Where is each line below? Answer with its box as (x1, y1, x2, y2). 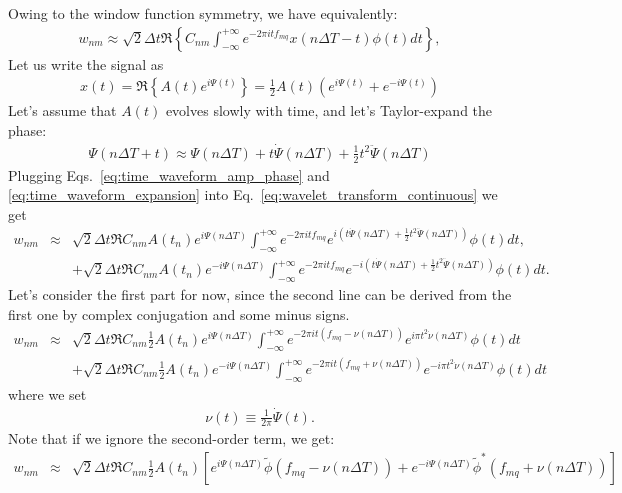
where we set (8, 383, 87, 404)
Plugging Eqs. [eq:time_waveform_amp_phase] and (8, 164, 330, 185)
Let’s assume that (8, 100, 117, 121)
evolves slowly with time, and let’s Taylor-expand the (165, 100, 493, 121)
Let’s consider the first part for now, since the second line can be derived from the (8, 283, 512, 304)
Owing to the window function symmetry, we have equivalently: (8, 3, 398, 23)
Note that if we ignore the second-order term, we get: (8, 428, 335, 449)
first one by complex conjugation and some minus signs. (8, 303, 350, 324)
